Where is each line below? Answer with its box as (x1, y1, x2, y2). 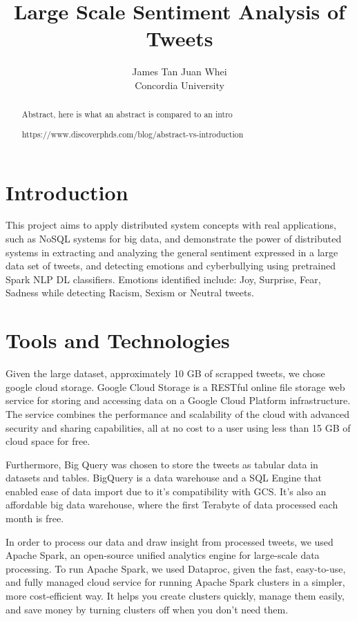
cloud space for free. (6, 434, 90, 448)
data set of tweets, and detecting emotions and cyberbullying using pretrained (6, 258, 336, 273)
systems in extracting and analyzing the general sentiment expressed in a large (6, 245, 338, 259)
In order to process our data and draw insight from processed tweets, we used (6, 534, 334, 548)
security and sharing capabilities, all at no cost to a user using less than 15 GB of (6, 420, 351, 434)
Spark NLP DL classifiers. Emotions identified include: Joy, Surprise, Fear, (6, 271, 321, 286)
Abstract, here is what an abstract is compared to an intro (21, 108, 233, 120)
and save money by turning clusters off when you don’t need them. (6, 602, 289, 616)
